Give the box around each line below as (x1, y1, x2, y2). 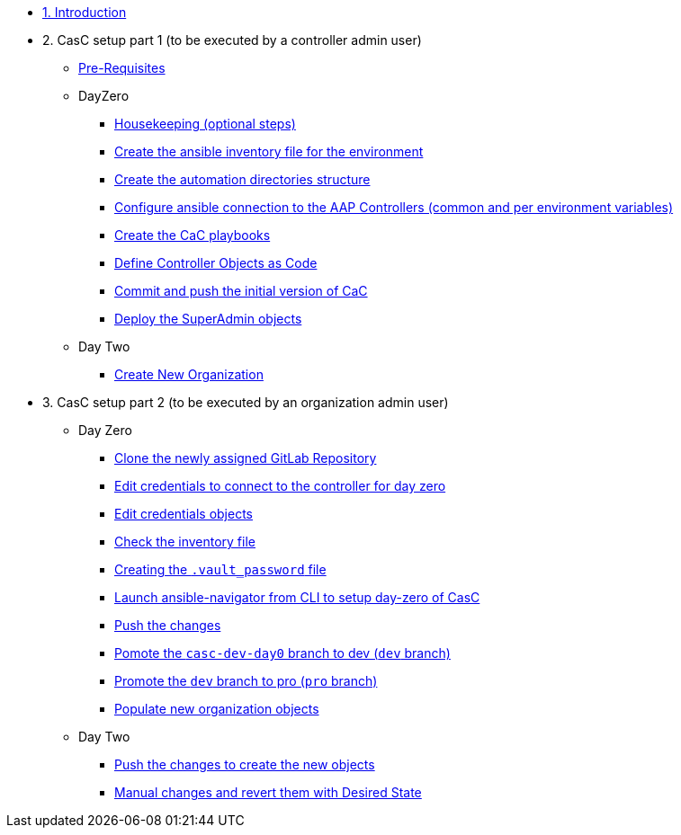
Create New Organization (114, 367, 264, 382)
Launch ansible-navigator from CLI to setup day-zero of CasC (114, 590, 480, 605)
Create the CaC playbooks (114, 227, 271, 243)
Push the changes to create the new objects (114, 757, 375, 772)
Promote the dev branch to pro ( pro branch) (114, 673, 378, 688)
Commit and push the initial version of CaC (114, 283, 368, 298)
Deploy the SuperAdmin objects (114, 311, 302, 326)
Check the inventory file (114, 534, 255, 549)
